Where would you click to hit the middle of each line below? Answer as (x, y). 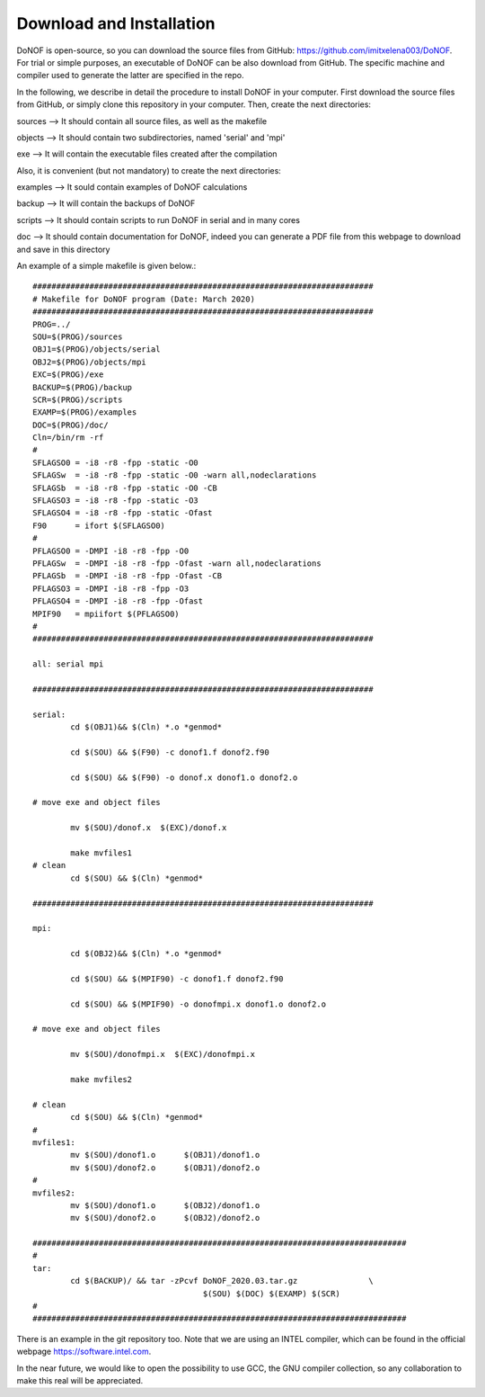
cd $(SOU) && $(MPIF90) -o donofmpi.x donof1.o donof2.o (198, 1004)
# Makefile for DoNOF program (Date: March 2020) (144, 299)
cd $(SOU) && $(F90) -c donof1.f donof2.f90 (170, 752)
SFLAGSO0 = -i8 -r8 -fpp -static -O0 (116, 462)
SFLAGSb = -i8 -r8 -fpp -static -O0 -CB (125, 488)
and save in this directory (63, 249)
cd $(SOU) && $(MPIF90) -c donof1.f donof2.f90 (177, 979)
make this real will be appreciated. (80, 1380)
